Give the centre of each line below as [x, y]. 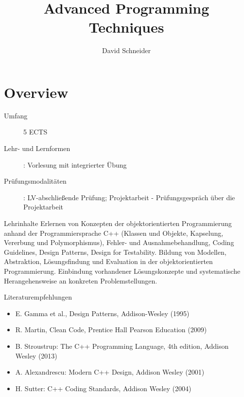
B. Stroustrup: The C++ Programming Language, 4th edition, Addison [122, 346]
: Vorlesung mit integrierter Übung [75, 164]
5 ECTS [35, 132]
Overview [36, 92]
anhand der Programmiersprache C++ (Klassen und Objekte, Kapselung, [114, 233]
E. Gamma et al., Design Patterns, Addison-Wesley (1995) [102, 313]
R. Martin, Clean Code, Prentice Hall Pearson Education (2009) [111, 330]
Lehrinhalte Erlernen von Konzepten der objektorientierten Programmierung [118, 223]
